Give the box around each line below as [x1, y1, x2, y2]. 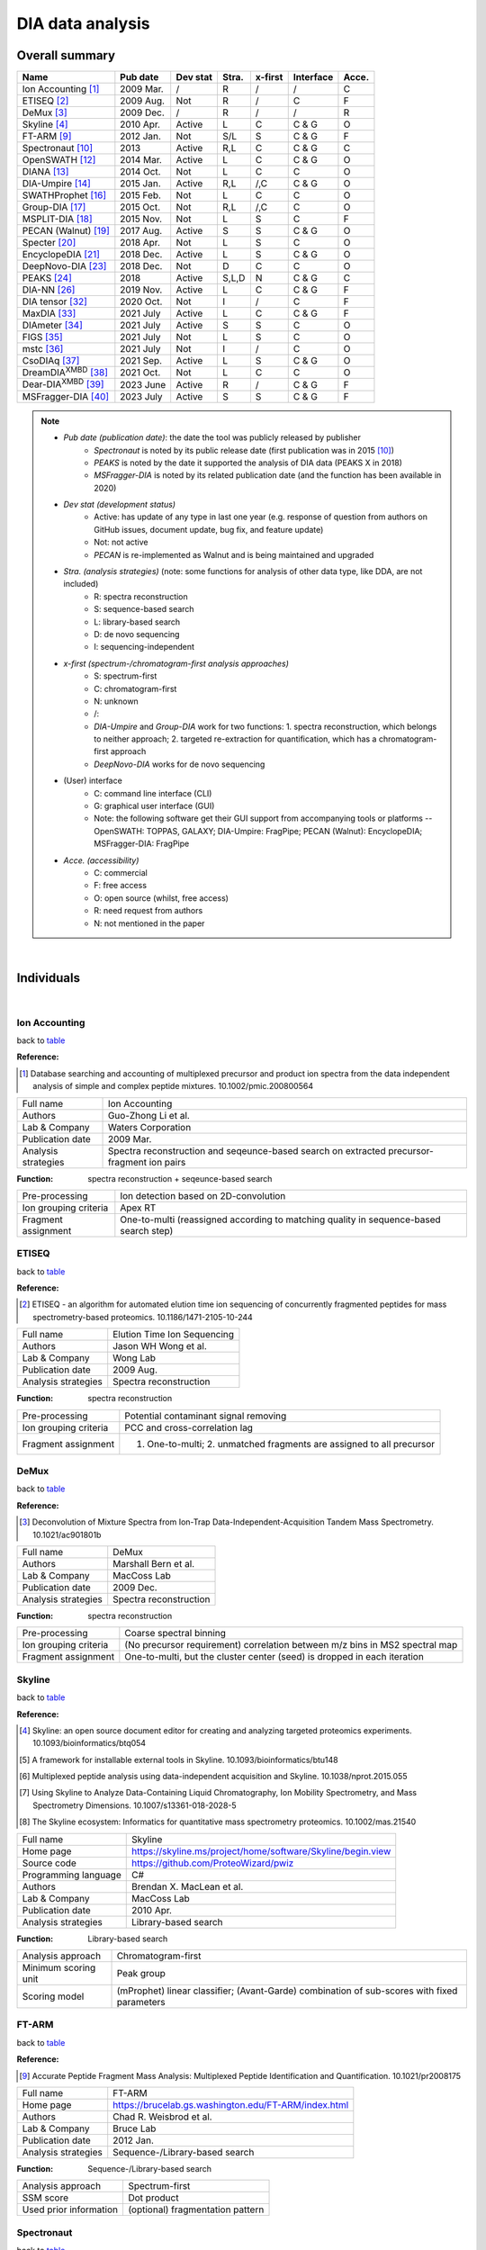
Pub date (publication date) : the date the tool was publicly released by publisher [63, 432, 362, 443]
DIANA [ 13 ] [22, 166, 69, 178]
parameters [116, 1996, 166, 2009]
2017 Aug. [120, 225, 163, 238]
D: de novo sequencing [94, 628, 180, 639]
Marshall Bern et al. [112, 1557, 195, 1570]
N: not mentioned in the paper [94, 918, 205, 929]
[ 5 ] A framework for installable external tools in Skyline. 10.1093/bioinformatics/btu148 [19, 1754, 338, 1765]
